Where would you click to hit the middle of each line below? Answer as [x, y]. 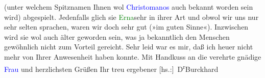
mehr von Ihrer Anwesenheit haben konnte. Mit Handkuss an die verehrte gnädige [133, 56]
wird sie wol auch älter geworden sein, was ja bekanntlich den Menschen [117, 36]
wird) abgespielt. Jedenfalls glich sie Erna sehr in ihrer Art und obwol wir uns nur [131, 17]
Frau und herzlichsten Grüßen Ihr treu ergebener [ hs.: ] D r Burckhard [111, 68]
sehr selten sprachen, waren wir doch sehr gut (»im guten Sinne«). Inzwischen [126, 27]
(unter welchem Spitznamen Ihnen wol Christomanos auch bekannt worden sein [129, 7]
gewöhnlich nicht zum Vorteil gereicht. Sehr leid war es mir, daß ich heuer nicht [129, 47]
